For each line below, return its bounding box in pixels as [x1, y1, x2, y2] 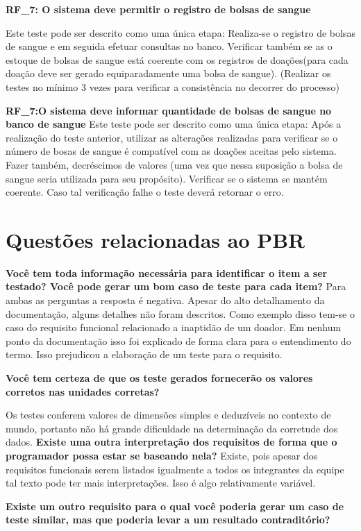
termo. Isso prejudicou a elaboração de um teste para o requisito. [6, 347, 283, 362]
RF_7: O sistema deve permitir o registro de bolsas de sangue [6, 2, 311, 16]
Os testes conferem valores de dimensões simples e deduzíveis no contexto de [6, 407, 331, 422]
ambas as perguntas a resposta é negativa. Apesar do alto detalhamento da [6, 293, 325, 307]
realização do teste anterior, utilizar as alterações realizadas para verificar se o [6, 130, 338, 144]
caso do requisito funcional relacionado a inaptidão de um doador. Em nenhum [6, 320, 342, 335]
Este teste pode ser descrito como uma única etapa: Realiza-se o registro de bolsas [6, 25, 355, 40]
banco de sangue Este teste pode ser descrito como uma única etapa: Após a [6, 117, 342, 131]
